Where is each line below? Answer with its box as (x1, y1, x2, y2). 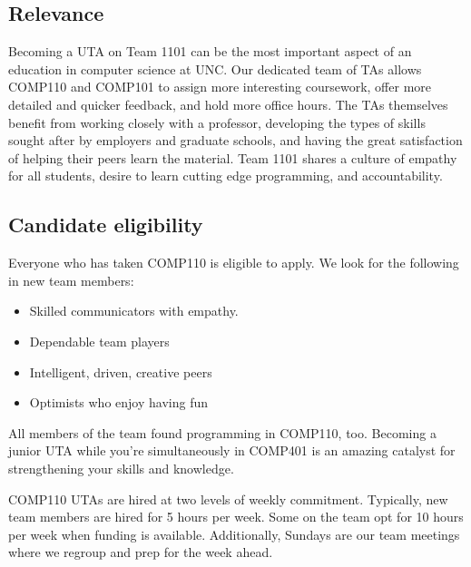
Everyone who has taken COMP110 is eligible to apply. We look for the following (8, 253, 459, 272)
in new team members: (8, 270, 134, 289)
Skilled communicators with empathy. (29, 301, 239, 320)
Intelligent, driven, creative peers (29, 362, 212, 381)
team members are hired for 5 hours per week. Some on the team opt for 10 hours (8, 507, 464, 526)
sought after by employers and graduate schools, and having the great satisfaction (8, 131, 463, 150)
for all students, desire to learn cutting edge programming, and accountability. (8, 166, 443, 185)
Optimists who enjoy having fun (29, 393, 208, 412)
